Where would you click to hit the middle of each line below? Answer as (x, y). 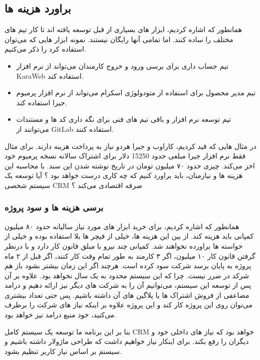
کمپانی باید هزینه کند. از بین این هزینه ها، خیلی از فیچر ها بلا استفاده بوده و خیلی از (129, 236)
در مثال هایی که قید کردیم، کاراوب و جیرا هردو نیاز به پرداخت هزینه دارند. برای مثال (131, 146)
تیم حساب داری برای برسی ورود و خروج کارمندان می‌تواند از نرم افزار (122, 65)
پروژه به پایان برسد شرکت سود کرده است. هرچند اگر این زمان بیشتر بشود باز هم (128, 265)
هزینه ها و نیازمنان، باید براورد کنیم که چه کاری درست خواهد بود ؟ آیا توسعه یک (124, 175)
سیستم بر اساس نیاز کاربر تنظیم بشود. (63, 351)
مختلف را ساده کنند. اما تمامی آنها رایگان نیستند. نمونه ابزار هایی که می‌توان (119, 39)
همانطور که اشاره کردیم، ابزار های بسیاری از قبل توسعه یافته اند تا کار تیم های (123, 29)
